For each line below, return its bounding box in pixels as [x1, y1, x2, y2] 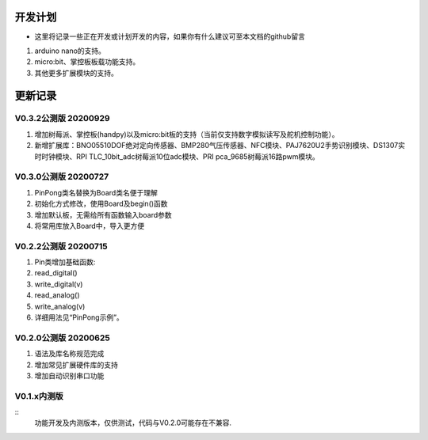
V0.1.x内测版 [14, 390, 63, 401]
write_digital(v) [34, 279, 83, 289]
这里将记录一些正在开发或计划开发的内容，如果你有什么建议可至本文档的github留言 [34, 32, 305, 41]
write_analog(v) [34, 302, 86, 311]
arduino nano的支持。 [34, 46, 106, 55]
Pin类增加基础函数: [34, 257, 96, 267]
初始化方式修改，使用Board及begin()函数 [34, 199, 168, 209]
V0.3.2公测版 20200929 [14, 113, 110, 124]
